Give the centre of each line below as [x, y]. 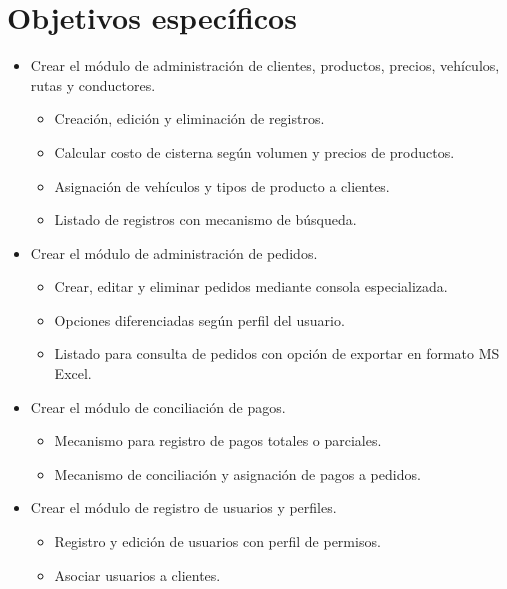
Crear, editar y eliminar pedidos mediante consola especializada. [251, 286]
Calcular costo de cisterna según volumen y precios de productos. [254, 151]
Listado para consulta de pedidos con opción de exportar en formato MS [277, 353]
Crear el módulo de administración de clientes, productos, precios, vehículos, [265, 65]
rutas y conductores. [93, 84]
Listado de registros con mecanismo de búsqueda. [205, 219]
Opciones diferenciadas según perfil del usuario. [199, 319]
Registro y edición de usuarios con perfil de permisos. [217, 541]
